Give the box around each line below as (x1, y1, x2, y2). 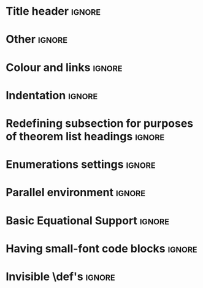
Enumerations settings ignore (6, 157, 156, 172)
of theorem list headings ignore (6, 129, 165, 143)
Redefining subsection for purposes (6, 116, 194, 130)
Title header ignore (6, 4, 101, 18)
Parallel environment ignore (6, 186, 145, 200)
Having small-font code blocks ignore (6, 241, 197, 256)
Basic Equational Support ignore (6, 213, 170, 227)
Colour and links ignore (6, 60, 123, 74)
